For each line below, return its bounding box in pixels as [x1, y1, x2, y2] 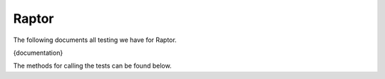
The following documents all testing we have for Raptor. [13, 36, 178, 44]
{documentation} [13, 48, 63, 57]
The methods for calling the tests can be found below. [13, 61, 172, 70]
